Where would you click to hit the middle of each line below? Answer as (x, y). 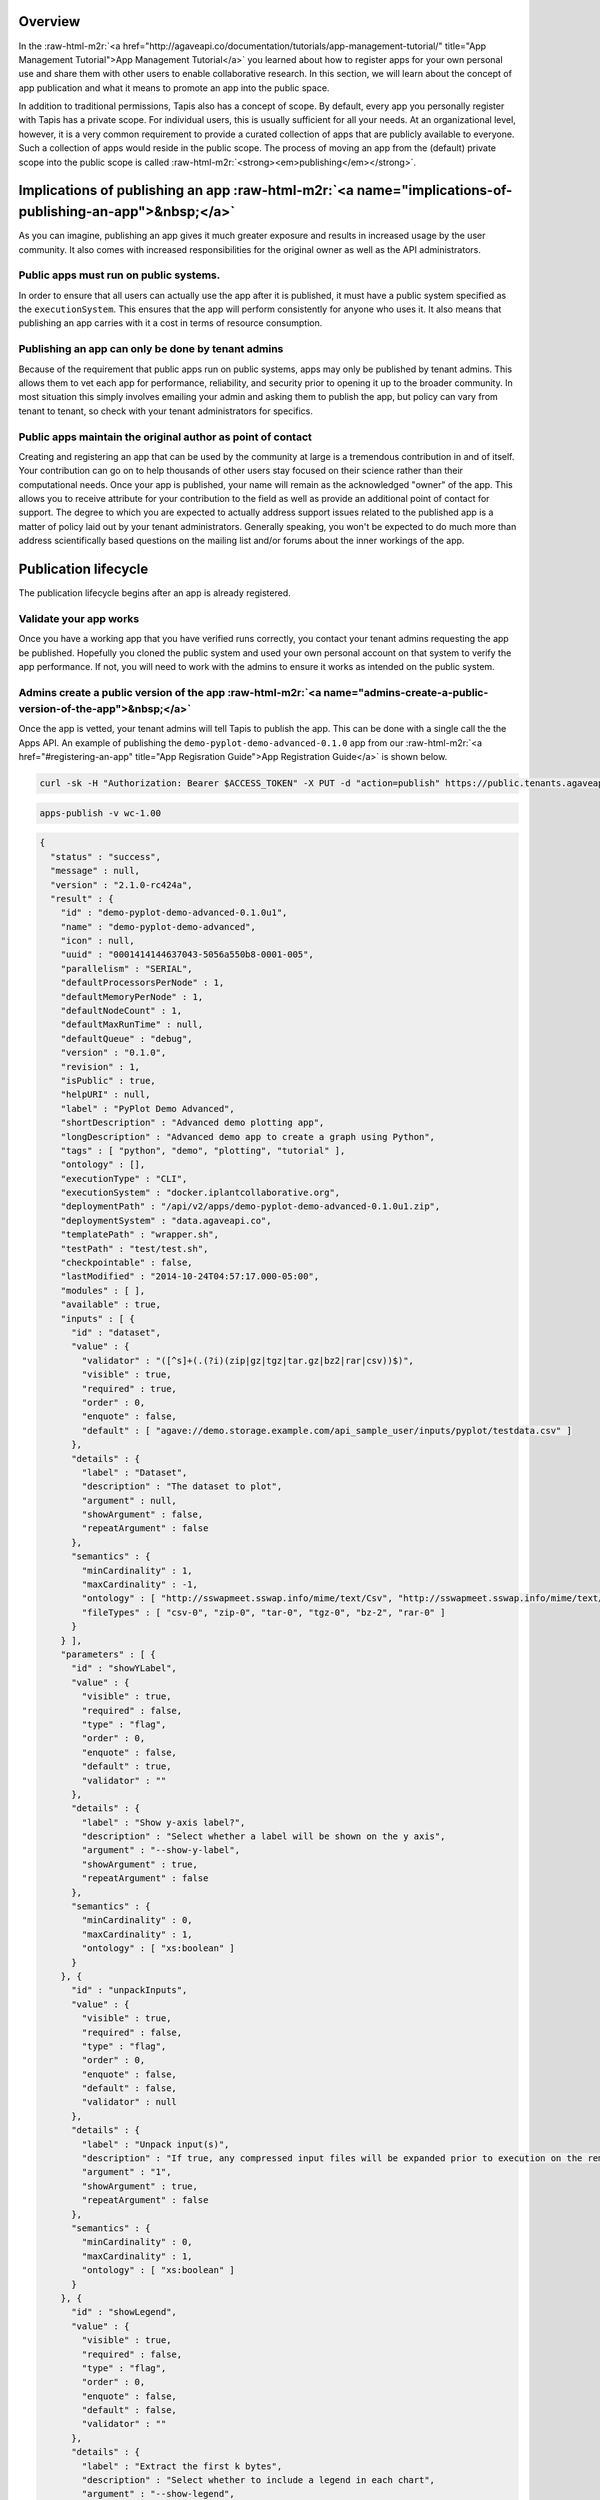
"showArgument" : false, (142, 1514)
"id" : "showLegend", (124, 2312)
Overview (49, 21)
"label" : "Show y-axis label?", (163, 1822)
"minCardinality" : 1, (137, 1570)
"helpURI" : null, (105, 1094)
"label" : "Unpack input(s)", (155, 2144)
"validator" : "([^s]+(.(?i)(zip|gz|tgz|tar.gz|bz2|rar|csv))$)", (248, 1360)
